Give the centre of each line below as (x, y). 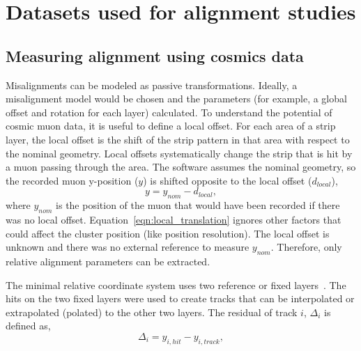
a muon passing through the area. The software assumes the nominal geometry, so (181, 167)
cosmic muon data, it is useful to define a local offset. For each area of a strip (171, 126)
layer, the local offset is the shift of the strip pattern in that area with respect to (178, 139)
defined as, (28, 326)
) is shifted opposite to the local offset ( (228, 180)
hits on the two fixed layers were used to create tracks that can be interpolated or (180, 298)
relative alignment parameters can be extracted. (108, 261)
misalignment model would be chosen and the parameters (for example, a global (176, 99)
